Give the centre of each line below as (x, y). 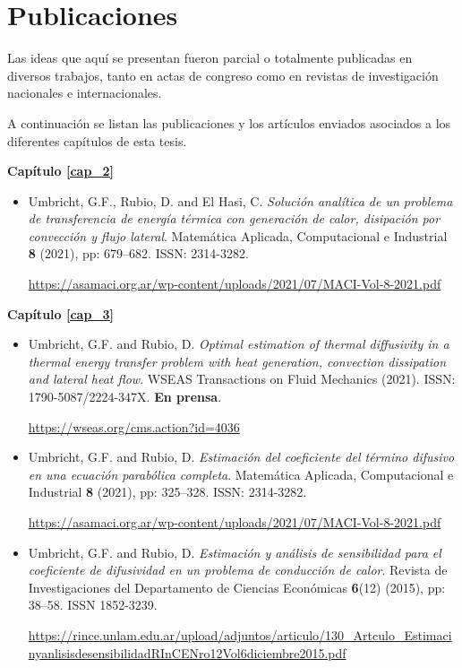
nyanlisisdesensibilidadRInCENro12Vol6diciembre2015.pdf (187, 652)
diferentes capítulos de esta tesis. (97, 140)
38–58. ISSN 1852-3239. (93, 605)
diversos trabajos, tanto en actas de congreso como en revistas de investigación (223, 75)
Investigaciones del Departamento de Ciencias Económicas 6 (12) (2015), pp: (237, 587)
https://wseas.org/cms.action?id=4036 (134, 426)
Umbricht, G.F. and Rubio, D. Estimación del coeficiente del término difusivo (241, 457)
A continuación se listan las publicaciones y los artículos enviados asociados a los (229, 122)
